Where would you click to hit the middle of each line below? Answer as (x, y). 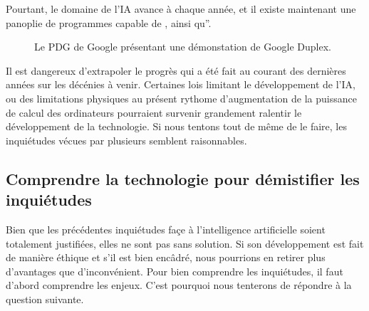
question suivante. (45, 299)
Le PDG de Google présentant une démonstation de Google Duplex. (183, 47)
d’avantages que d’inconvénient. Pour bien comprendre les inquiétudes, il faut (175, 271)
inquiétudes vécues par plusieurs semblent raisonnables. (126, 140)
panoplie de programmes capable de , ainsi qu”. (109, 22)
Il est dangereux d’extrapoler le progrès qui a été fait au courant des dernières (176, 70)
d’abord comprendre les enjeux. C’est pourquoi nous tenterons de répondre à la (179, 285)
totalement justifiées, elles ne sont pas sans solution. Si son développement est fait (185, 243)
